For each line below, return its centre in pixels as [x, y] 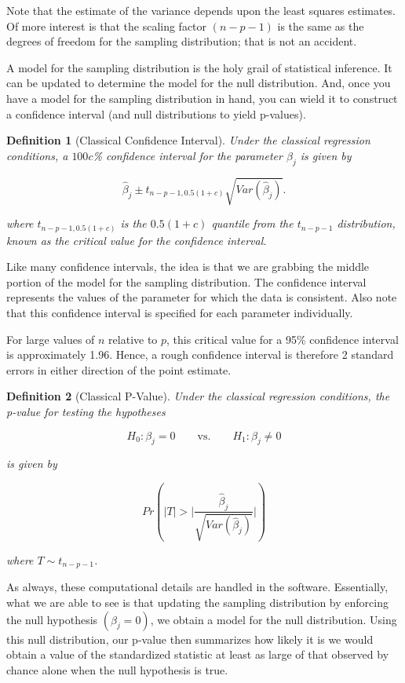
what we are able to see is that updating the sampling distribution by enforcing [197, 603]
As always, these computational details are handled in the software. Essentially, [197, 587]
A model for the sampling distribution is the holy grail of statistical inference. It [199, 67]
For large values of [51, 339]
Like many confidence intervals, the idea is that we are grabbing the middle [188, 267]
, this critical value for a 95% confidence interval [283, 339]
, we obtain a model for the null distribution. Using [274, 619]
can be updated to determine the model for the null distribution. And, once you [199, 83]
